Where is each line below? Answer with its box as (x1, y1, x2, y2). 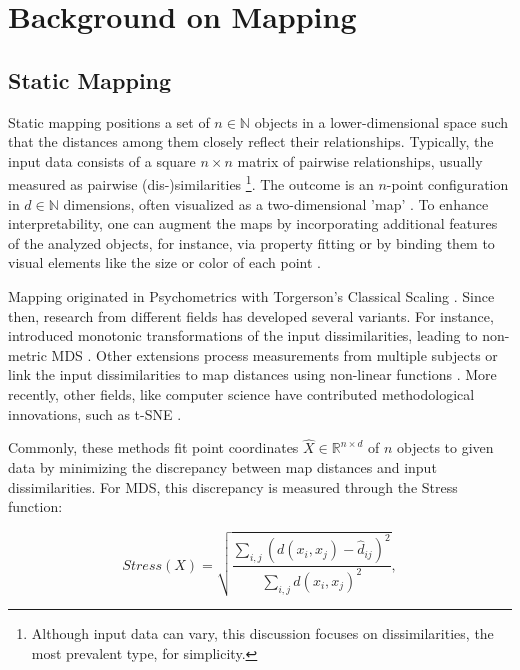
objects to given (397, 437, 494, 458)
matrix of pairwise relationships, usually (237, 150, 483, 171)
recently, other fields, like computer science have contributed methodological (8, 383, 475, 404)
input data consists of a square (8, 150, 196, 171)
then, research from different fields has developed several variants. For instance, (8, 305, 494, 326)
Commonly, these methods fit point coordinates (8, 437, 299, 458)
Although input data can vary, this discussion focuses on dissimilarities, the (31, 623, 494, 644)
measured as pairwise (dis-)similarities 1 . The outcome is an (8, 171, 374, 195)
